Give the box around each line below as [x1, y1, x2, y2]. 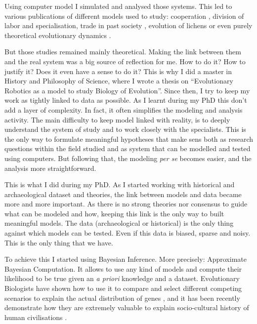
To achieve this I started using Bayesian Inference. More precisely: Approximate [4, 254, 247, 264]
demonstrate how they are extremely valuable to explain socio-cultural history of [4, 302, 249, 313]
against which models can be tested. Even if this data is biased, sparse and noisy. [4, 228, 251, 238]
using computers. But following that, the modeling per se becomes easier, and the [4, 153, 252, 163]
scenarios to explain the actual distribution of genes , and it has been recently [4, 292, 240, 303]
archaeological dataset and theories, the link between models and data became [4, 189, 242, 199]
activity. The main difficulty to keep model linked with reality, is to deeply [4, 114, 230, 124]
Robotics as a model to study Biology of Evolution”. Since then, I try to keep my [4, 85, 250, 95]
